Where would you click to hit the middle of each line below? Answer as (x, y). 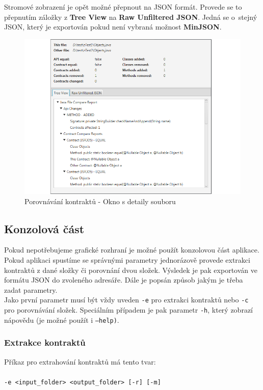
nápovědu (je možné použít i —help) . (62, 319)
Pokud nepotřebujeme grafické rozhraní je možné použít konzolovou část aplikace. (132, 250)
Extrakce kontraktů (45, 342)
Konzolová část (44, 228)
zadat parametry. (31, 289)
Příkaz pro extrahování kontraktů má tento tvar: (80, 361)
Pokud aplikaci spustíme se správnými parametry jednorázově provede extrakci (127, 260)
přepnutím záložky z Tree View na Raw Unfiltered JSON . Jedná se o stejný (131, 17)
